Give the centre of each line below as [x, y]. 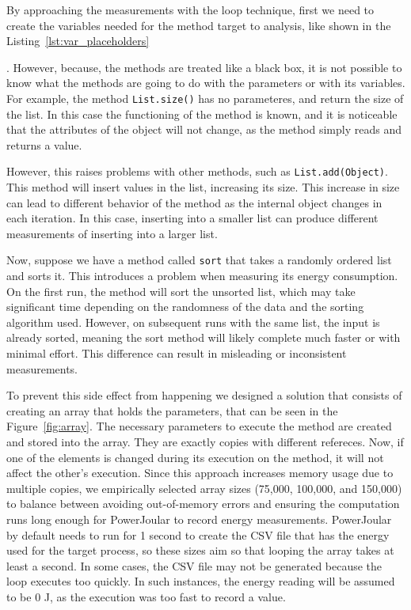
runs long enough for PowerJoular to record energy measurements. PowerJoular [199, 519]
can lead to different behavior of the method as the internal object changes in [194, 202]
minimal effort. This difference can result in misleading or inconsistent [177, 353]
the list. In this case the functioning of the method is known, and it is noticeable [202, 114]
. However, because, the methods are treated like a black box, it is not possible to [204, 67]
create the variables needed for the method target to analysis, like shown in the [199, 25]
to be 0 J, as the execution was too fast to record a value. [146, 596]
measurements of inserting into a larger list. [112, 233]
